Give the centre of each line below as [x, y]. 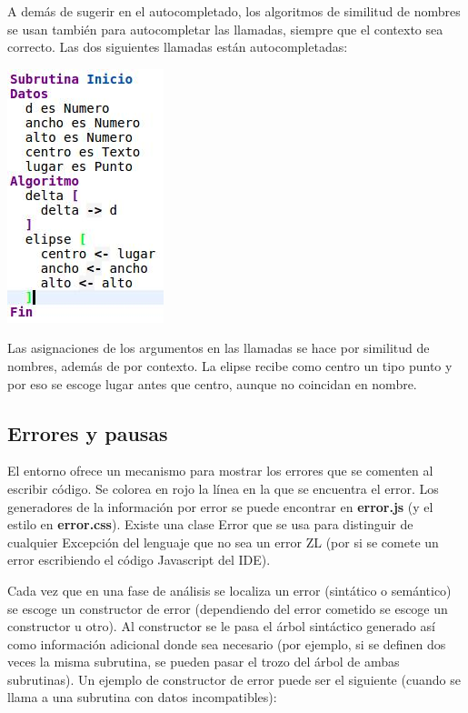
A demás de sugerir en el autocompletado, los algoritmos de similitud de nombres [234, 11]
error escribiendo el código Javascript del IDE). [139, 560]
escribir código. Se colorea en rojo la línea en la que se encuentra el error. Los [223, 488]
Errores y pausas [88, 432]
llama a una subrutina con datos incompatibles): [142, 697]
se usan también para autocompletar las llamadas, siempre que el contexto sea [225, 29]
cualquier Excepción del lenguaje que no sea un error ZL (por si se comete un [223, 542]
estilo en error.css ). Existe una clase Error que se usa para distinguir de [210, 524]
